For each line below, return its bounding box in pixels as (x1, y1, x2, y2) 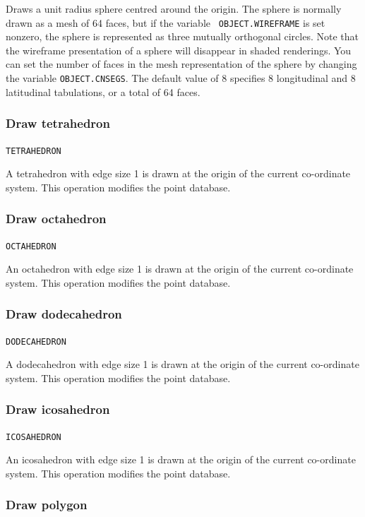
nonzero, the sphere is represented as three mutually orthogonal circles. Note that (6, 29, 359, 44)
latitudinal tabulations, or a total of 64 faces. (6, 84, 201, 99)
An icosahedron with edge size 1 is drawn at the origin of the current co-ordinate (6, 452, 356, 467)
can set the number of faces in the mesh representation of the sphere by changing (6, 57, 357, 71)
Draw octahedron (6, 210, 107, 227)
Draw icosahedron (6, 400, 110, 418)
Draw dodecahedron (6, 305, 122, 323)
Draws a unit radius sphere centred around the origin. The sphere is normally (6, 1, 342, 16)
